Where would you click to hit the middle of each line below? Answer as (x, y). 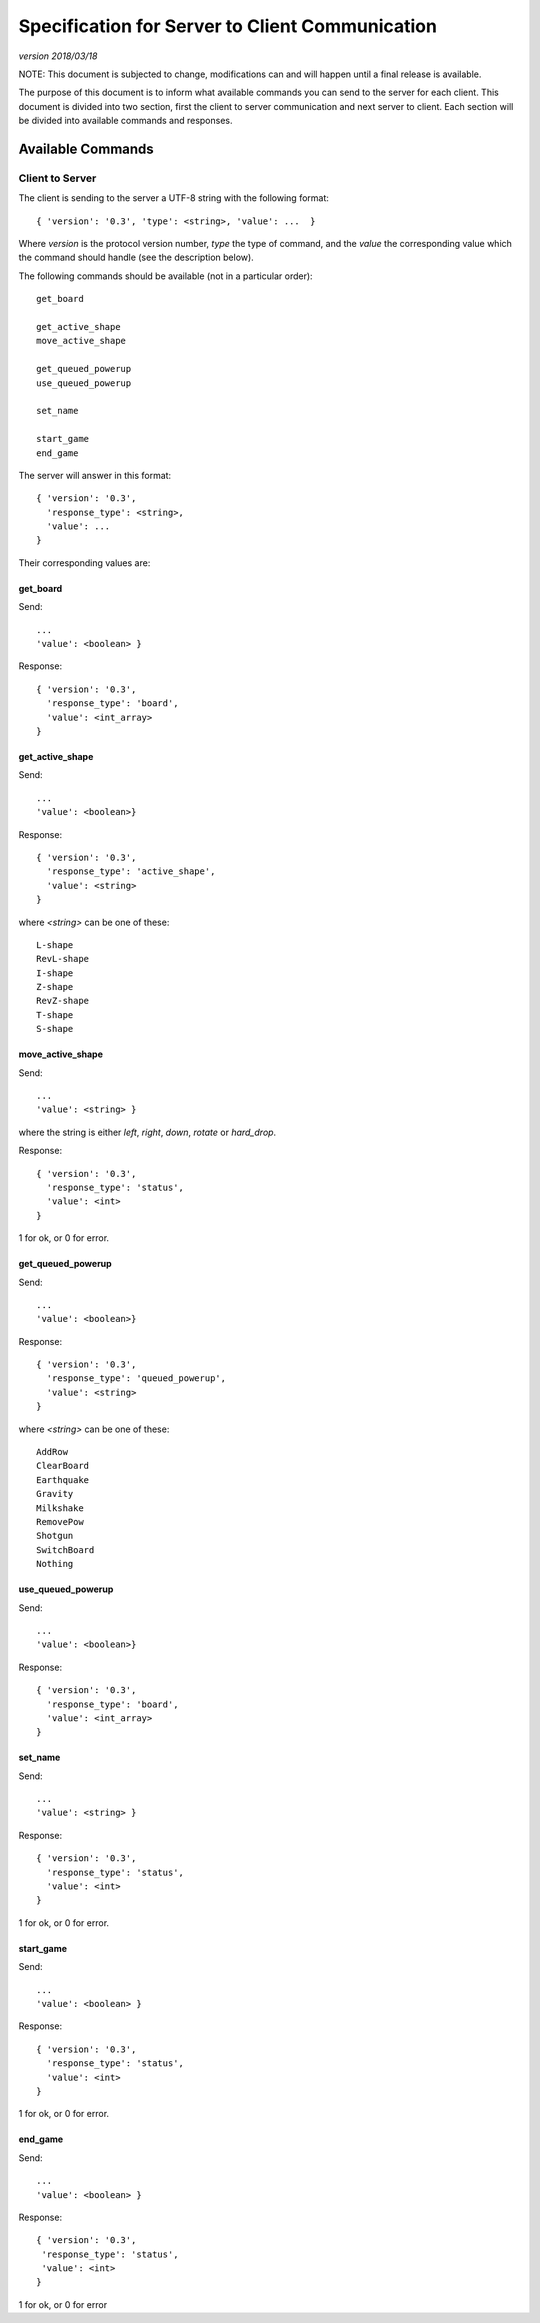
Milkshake (60, 1508)
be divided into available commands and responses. (125, 121)
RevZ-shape (63, 1001)
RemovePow (60, 1521)
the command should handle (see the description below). (136, 257)
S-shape (55, 1029)
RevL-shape (63, 959)
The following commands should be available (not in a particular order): (166, 276)
